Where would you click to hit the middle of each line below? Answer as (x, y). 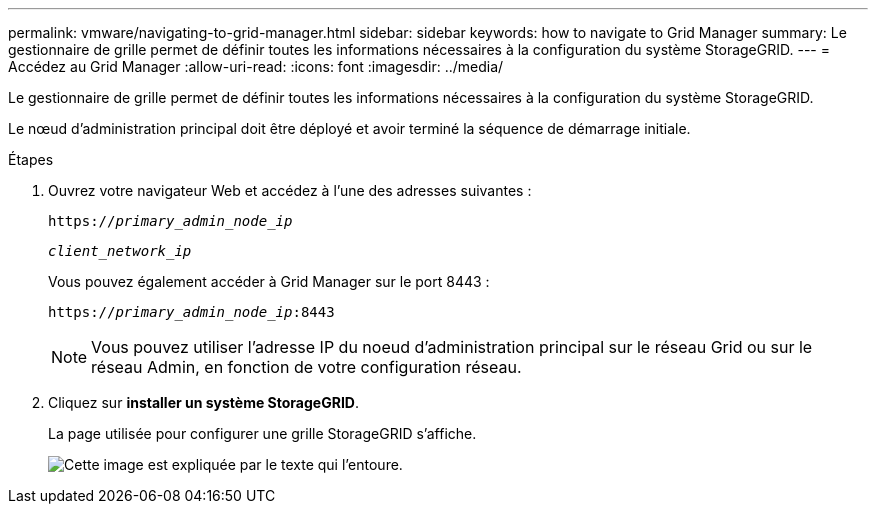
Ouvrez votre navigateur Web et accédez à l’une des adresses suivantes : (290, 190)
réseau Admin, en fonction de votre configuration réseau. (306, 367)
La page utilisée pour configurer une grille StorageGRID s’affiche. (262, 433)
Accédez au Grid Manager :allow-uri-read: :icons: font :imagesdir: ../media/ (256, 66)
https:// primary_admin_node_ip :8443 (191, 312)
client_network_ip (120, 251)
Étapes (31, 159)
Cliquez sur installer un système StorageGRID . (203, 402)
